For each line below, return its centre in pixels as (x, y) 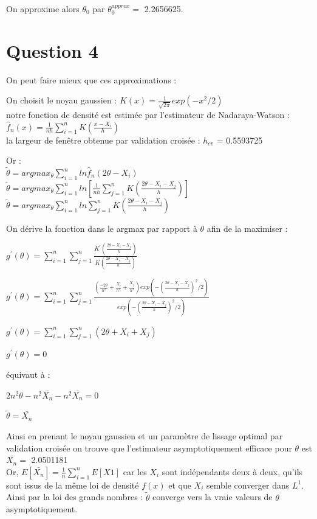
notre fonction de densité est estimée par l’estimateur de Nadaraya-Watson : (148, 115)
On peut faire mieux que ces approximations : (91, 79)
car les (135, 471)
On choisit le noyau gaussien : (62, 100)
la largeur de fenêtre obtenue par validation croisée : (103, 140)
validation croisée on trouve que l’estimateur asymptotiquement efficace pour (149, 448)
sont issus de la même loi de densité (73, 485)
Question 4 (52, 50)
